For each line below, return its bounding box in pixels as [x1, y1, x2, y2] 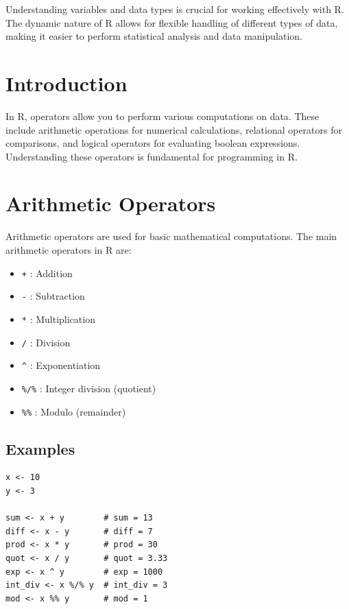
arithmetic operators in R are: [5, 243, 132, 256]
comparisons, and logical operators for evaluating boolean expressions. [5, 136, 300, 150]
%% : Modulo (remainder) [21, 404, 126, 418]
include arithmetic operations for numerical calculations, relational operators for [5, 122, 342, 136]
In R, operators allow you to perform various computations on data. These [5, 108, 320, 123]
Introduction [5, 69, 128, 97]
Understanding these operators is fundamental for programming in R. [5, 149, 298, 163]
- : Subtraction [21, 289, 85, 303]
